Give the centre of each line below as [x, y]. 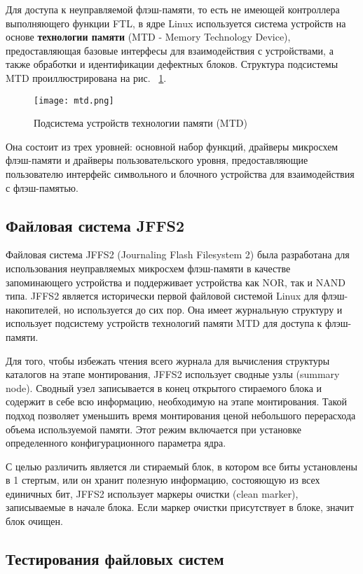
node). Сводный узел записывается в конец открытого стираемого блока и [164, 387]
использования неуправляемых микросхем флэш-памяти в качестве [148, 268]
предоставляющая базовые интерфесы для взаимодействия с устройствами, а [170, 50]
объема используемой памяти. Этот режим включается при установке [153, 429]
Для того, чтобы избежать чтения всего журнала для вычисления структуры [168, 360]
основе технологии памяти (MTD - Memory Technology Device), [148, 37]
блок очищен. [34, 521]
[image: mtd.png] [74, 100]
